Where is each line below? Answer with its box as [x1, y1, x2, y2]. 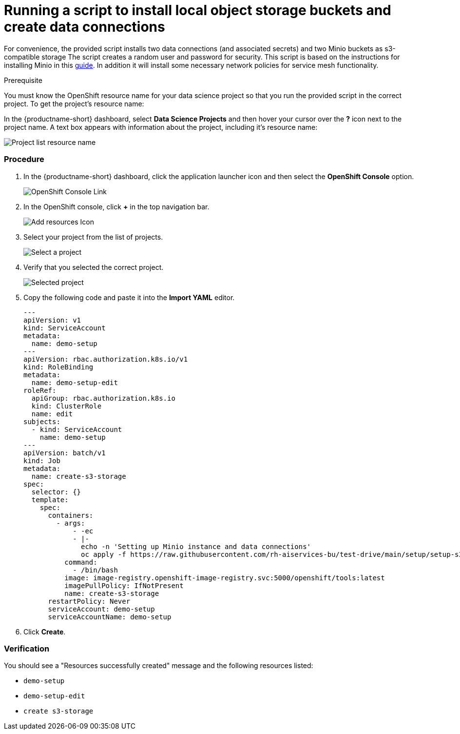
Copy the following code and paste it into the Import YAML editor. [23, 293, 235, 302]
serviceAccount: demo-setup [48, 605, 155, 613]
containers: [48, 511, 94, 519]
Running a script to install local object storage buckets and [4, 2, 391, 19]
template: [31, 495, 69, 504]
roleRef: [23, 386, 57, 394]
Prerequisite [4, 76, 42, 84]
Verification [4, 643, 50, 653]
